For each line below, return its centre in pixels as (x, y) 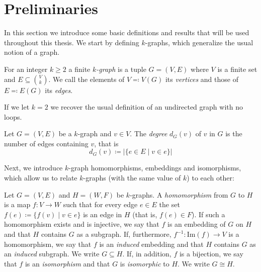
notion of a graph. (32, 52)
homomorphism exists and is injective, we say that (82, 224)
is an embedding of (196, 224)
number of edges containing (46, 143)
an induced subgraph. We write (52, 254)
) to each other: (210, 178)
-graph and (95, 133)
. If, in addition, (147, 254)
